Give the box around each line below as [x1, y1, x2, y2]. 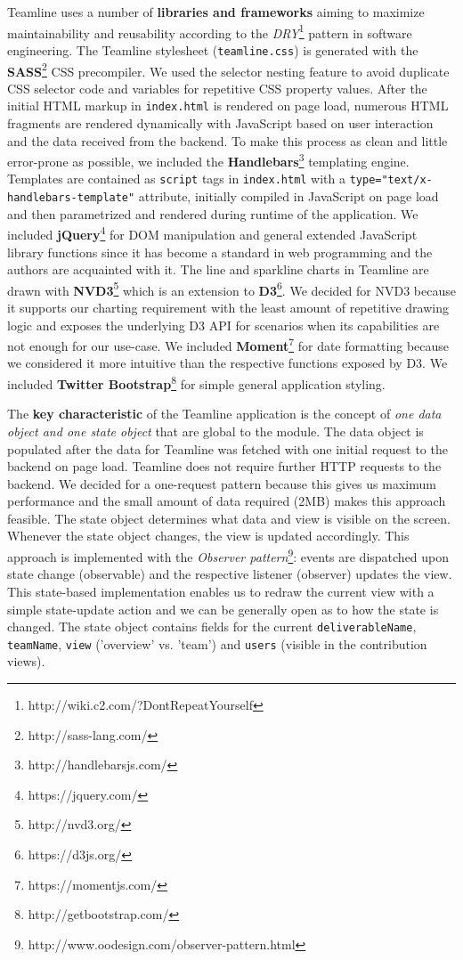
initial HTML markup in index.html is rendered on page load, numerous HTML [7, 96, 449, 115]
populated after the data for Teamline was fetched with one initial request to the [7, 439, 448, 458]
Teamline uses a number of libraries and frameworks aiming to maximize [7, 3, 425, 20]
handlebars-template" [7, 191, 135, 205]
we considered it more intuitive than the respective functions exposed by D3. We [7, 354, 448, 372]
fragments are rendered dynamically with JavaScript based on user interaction [7, 114, 434, 132]
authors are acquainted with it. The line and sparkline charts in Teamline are [7, 260, 429, 279]
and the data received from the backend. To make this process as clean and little [7, 131, 448, 150]
